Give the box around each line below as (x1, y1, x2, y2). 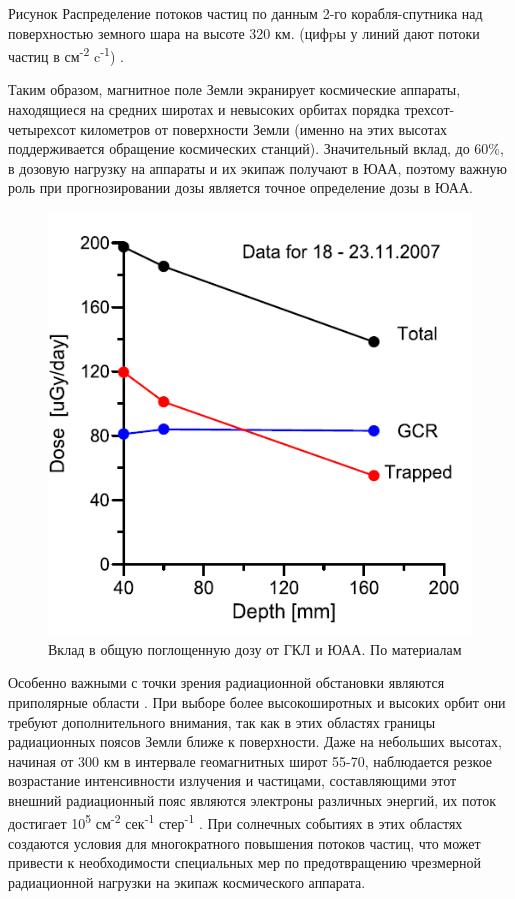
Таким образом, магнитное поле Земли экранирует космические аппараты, (8, 79, 461, 100)
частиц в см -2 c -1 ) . (8, 43, 124, 66)
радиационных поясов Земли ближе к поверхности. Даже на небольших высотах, (8, 731, 502, 752)
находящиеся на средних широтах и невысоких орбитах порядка (8, 99, 400, 120)
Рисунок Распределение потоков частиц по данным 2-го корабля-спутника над (8, 3, 483, 23)
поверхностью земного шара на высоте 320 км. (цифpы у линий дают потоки (8, 22, 480, 43)
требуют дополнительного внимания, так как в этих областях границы (8, 711, 436, 732)
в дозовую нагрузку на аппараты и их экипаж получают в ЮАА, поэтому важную (8, 157, 508, 178)
